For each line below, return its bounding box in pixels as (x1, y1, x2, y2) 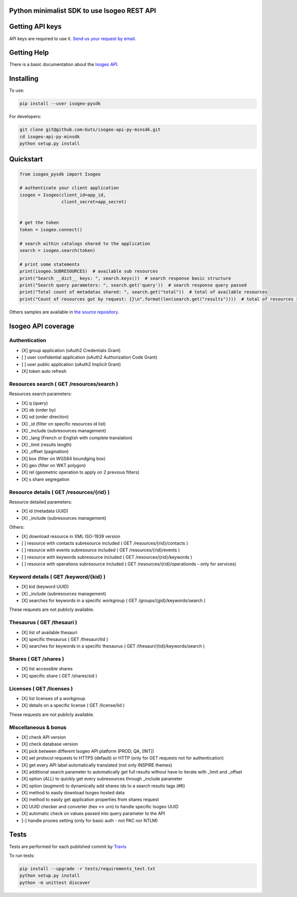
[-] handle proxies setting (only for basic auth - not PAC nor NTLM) (21, 817, 158, 823)
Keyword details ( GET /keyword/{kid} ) (9, 573, 106, 580)
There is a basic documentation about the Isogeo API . (9, 61, 119, 67)
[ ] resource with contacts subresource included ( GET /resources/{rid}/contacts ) (21, 540, 188, 546)
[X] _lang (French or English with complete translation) (21, 434, 133, 441)
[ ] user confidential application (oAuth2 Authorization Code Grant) (21, 355, 158, 360)
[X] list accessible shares (21, 666, 73, 672)
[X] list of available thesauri (21, 629, 78, 635)
